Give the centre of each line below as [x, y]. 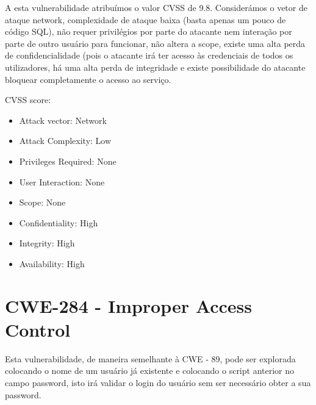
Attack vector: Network [63, 120]
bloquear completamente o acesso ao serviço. [88, 79]
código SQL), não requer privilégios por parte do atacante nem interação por [149, 31]
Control [38, 329]
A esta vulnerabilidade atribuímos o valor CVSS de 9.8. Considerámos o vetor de [156, 7]
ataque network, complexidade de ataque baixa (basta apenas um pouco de [145, 19]
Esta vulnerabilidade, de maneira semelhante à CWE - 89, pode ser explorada [150, 358]
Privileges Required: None [68, 161]
